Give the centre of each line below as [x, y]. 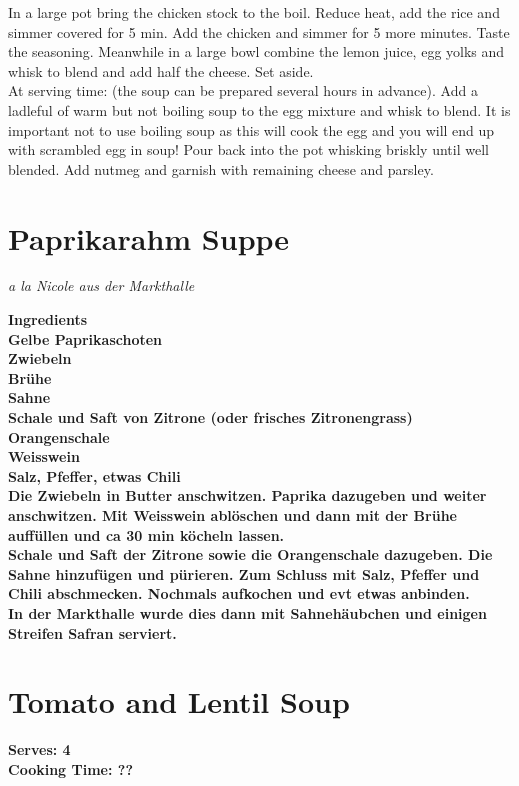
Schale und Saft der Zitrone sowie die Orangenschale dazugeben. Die [250, 554]
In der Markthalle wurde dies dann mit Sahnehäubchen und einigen [247, 612]
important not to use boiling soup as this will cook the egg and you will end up [251, 129]
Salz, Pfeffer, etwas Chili [94, 475]
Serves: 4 [39, 749]
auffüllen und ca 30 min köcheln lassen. [146, 534]
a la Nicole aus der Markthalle [101, 285]
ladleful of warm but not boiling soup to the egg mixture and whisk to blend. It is [259, 109]
